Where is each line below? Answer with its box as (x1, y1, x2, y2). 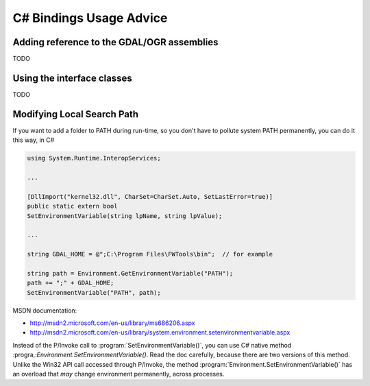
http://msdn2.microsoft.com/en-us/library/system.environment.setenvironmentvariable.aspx (29, 328, 291, 337)
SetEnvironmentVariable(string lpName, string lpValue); (27, 212, 223, 219)
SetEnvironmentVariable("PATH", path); (27, 289, 161, 296)
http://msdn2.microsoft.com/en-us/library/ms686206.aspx (29, 319, 195, 327)
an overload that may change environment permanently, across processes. (12, 370, 225, 378)
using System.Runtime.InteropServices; (27, 154, 161, 162)
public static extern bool (27, 202, 118, 210)
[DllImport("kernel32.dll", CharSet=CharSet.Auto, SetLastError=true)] (27, 193, 273, 200)
